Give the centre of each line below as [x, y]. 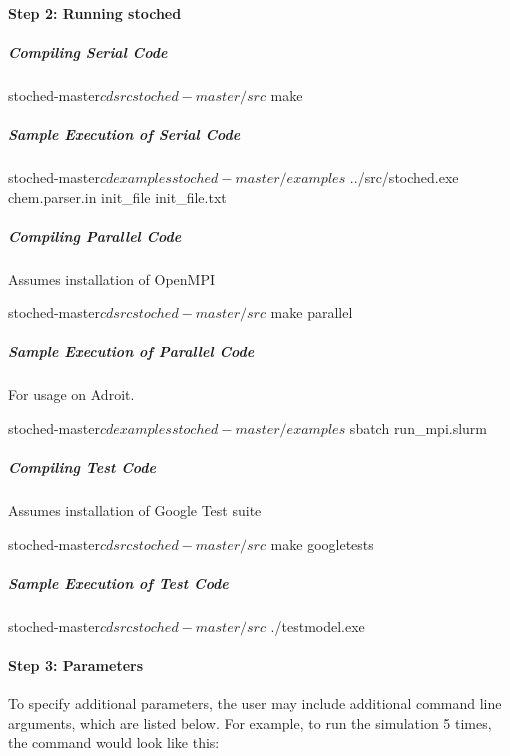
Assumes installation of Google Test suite [135, 510]
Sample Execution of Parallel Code [131, 351]
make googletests [322, 543]
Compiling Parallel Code [95, 235]
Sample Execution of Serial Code [124, 133]
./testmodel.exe [317, 625]
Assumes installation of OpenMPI [112, 278]
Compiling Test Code [82, 467]
